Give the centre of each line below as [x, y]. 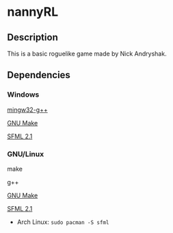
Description [32, 37]
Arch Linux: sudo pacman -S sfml [63, 222]
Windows [23, 95]
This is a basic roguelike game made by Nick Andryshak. [87, 53]
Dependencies [39, 75]
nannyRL [33, 12]
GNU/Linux [26, 154]
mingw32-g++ [27, 110]
